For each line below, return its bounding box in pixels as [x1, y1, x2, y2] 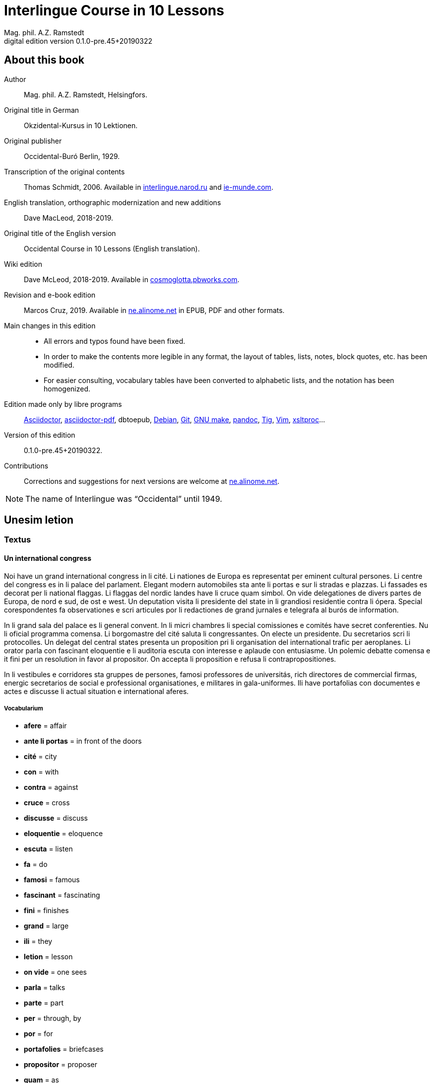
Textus [4, 535, 31, 545]
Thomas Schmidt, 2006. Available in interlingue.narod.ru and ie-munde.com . [24, 182, 273, 191]
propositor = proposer [24, 1060, 98, 1069]
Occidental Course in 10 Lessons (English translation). [24, 244, 200, 253]
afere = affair [24, 721, 67, 730]
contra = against [24, 783, 78, 792]
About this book [4, 54, 84, 67]
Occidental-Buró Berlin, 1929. [24, 152, 120, 160]
